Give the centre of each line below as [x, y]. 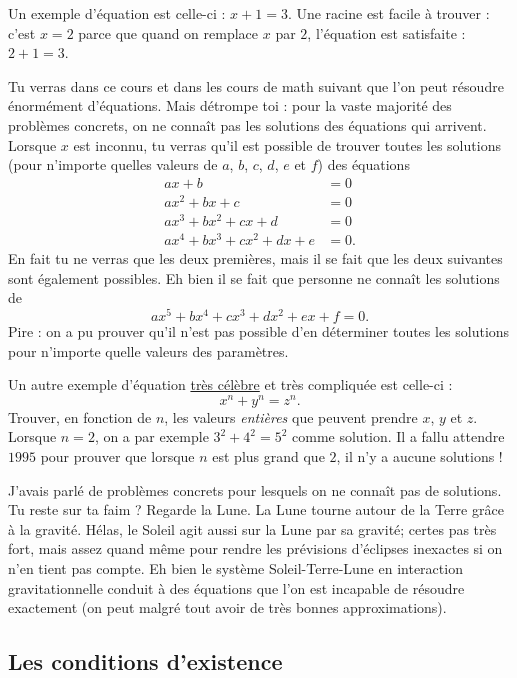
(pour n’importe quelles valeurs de [113, 164]
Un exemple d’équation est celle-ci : [117, 13]
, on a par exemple [151, 436]
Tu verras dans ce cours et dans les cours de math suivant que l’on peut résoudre [256, 85]
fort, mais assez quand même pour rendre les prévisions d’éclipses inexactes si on [255, 548]
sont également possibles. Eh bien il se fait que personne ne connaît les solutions [254, 277]
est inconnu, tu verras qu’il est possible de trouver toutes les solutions [287, 144]
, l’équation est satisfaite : [386, 32]
